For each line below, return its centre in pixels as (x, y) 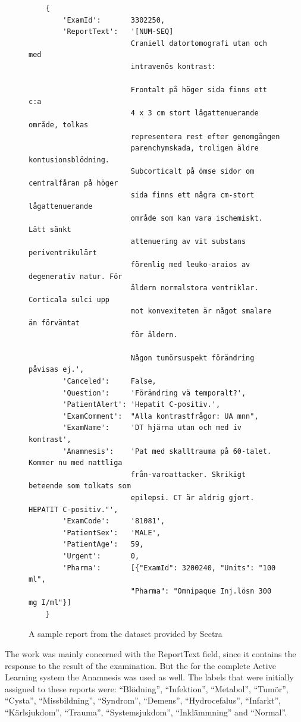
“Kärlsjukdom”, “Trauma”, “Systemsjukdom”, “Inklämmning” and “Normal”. (146, 712)
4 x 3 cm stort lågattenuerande (195, 113)
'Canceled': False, (109, 381)
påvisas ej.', (57, 370)
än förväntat (54, 323)
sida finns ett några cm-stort (192, 195)
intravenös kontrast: (173, 66)
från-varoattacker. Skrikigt (188, 474)
